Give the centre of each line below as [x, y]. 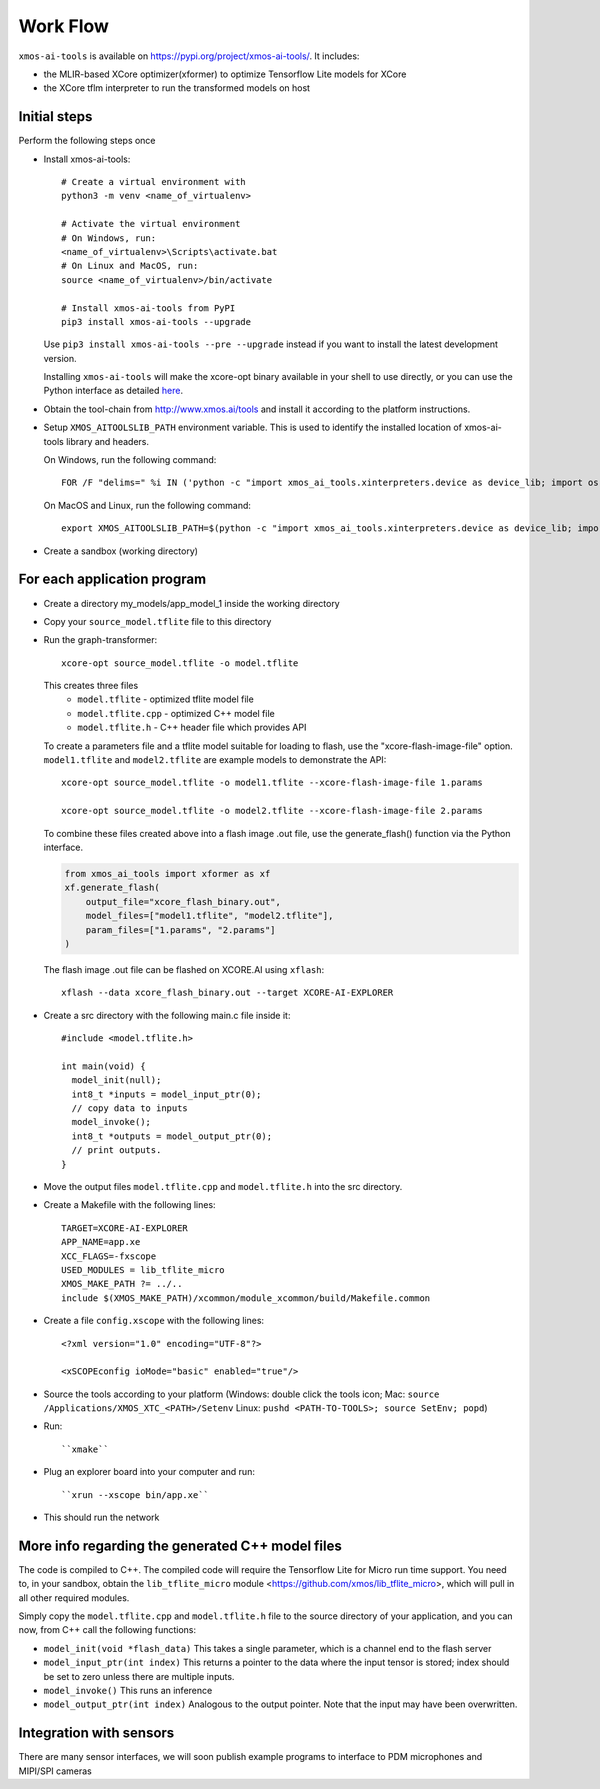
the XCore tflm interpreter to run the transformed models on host [176, 88]
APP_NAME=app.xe [101, 1242]
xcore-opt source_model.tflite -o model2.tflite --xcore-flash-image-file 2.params [272, 811]
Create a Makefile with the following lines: [129, 1205]
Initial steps [55, 116]
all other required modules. [74, 1597]
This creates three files [91, 686]
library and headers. [107, 441]
